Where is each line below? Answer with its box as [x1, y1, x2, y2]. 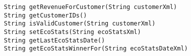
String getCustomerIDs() [4, 11, 87, 19]
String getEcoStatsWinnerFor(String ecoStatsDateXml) [4, 45, 188, 52]
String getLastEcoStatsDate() [4, 36, 105, 44]
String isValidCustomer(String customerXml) [4, 20, 156, 27]
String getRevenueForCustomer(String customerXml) [4, 3, 177, 10]
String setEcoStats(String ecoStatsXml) [4, 28, 141, 35]
